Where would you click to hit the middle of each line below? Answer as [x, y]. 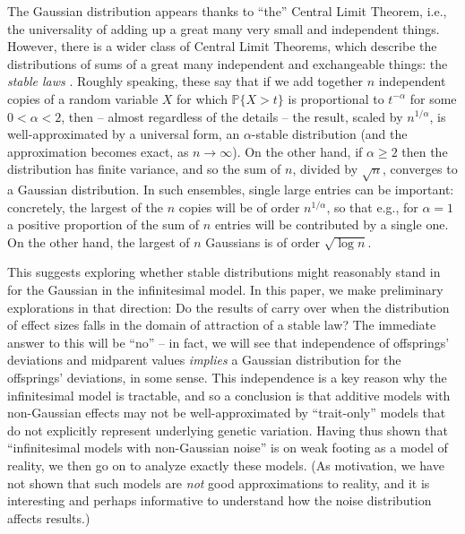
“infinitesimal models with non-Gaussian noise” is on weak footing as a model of [228, 448]
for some [433, 98]
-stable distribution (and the [329, 134]
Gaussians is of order [263, 241]
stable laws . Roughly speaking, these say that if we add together [185, 81]
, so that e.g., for [372, 207]
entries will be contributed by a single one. [332, 224]
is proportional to [336, 98]
